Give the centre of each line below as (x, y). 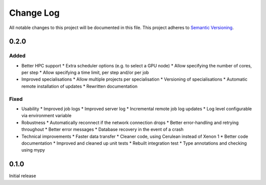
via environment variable (46, 116)
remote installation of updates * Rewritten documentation (80, 86)
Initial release (23, 176)
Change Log (34, 13)
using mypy (33, 150)
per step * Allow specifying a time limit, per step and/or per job (85, 73)
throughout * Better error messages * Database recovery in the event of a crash (102, 129)
